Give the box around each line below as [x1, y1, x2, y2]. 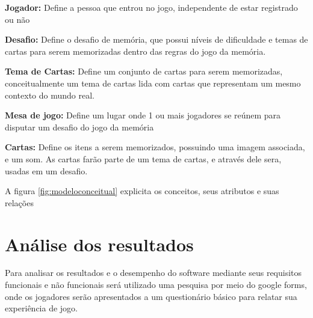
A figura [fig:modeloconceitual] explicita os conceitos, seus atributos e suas [5, 185, 279, 197]
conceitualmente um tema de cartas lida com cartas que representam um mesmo [5, 76, 301, 89]
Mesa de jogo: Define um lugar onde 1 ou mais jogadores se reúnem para [5, 109, 281, 121]
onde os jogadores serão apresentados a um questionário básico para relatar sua [5, 290, 297, 302]
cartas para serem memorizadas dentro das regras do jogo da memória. [5, 44, 266, 57]
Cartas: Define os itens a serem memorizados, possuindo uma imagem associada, [5, 141, 305, 153]
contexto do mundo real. [5, 88, 95, 101]
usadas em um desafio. [5, 164, 88, 177]
